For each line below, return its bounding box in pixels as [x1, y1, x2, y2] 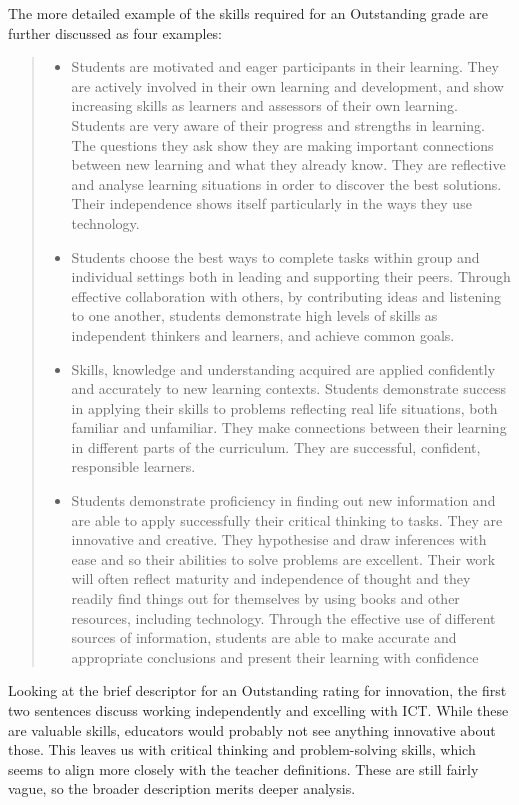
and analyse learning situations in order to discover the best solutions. [71, 173, 502, 194]
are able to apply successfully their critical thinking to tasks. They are [71, 509, 503, 530]
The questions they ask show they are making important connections [71, 134, 494, 155]
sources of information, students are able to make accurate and [71, 627, 457, 648]
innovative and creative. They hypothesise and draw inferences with [71, 529, 487, 550]
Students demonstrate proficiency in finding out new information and [71, 490, 496, 511]
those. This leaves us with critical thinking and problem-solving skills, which [8, 739, 476, 760]
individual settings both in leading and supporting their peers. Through [71, 266, 511, 287]
